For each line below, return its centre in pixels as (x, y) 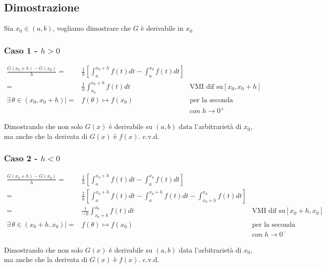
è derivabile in (162, 28)
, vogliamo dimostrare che (92, 28)
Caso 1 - (21, 50)
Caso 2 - (21, 158)
